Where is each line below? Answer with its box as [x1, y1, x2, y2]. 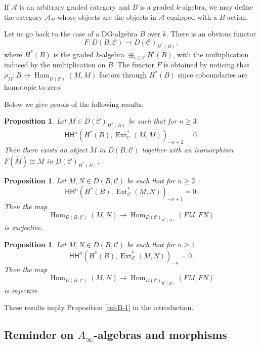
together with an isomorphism [142, 144, 234, 155]
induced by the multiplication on [4, 59, 106, 70]
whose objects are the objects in [57, 11, 156, 22]
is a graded [140, 2, 174, 12]
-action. [225, 11, 248, 22]
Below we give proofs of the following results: [4, 98, 144, 109]
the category [4, 11, 42, 22]
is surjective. [4, 222, 43, 233]
